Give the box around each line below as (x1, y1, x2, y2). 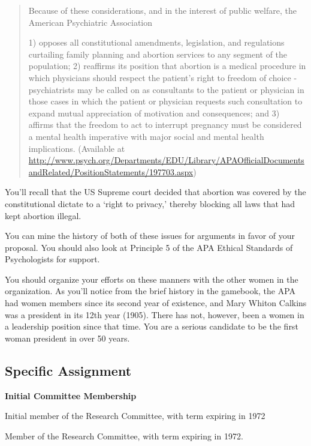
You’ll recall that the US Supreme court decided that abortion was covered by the (5, 185, 306, 198)
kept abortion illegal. (5, 209, 81, 221)
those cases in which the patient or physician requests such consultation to (28, 95, 303, 107)
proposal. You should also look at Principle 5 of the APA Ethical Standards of (5, 241, 293, 253)
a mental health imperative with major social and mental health (28, 130, 264, 142)
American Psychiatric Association (28, 16, 153, 28)
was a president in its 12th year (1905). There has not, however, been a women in (5, 308, 304, 321)
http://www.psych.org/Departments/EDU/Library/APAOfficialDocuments (28, 154, 304, 166)
